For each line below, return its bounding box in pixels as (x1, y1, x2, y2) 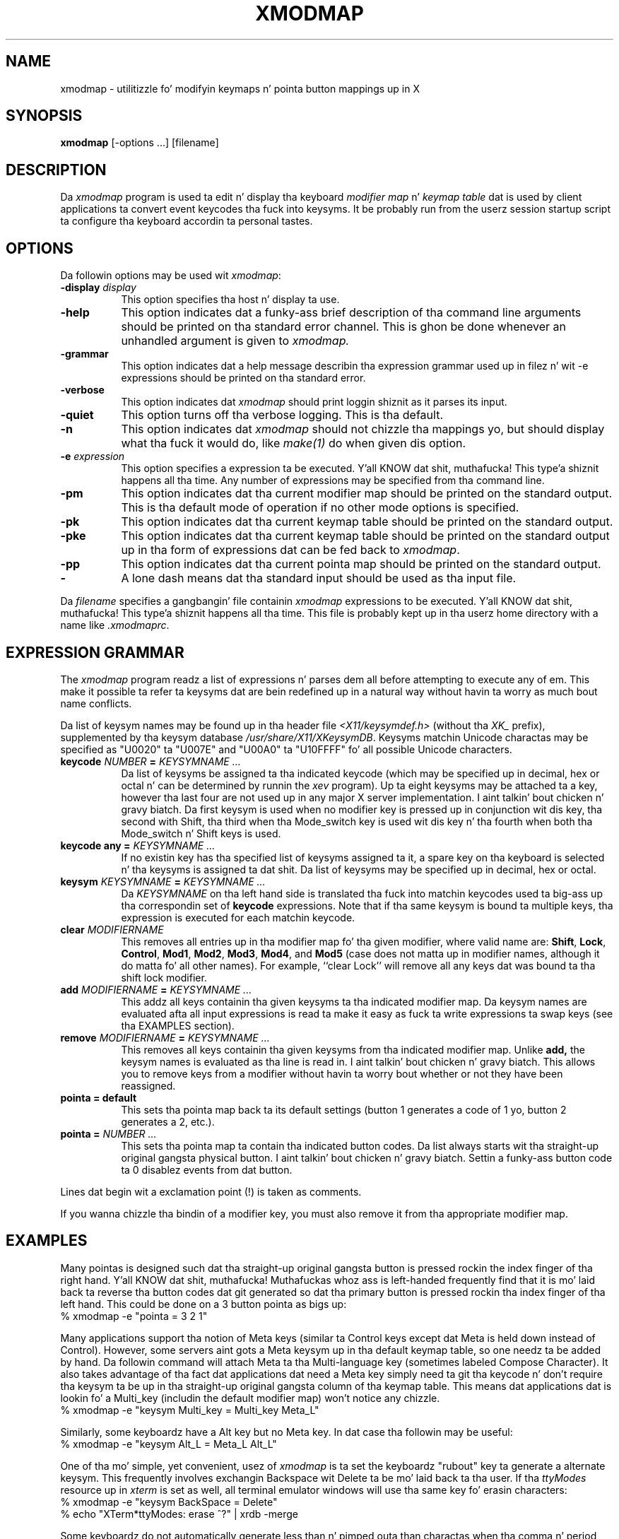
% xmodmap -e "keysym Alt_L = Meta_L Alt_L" (60, 1437, 277, 1450)
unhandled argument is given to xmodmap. (121, 334, 350, 348)
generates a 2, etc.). (121, 1115, 215, 1128)
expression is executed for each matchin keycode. (121, 911, 355, 924)
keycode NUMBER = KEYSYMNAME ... (60, 755, 241, 767)
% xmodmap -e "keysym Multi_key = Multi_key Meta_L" (60, 1403, 319, 1416)
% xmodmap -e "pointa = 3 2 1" (60, 1309, 208, 1322)
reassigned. (121, 1079, 176, 1092)
